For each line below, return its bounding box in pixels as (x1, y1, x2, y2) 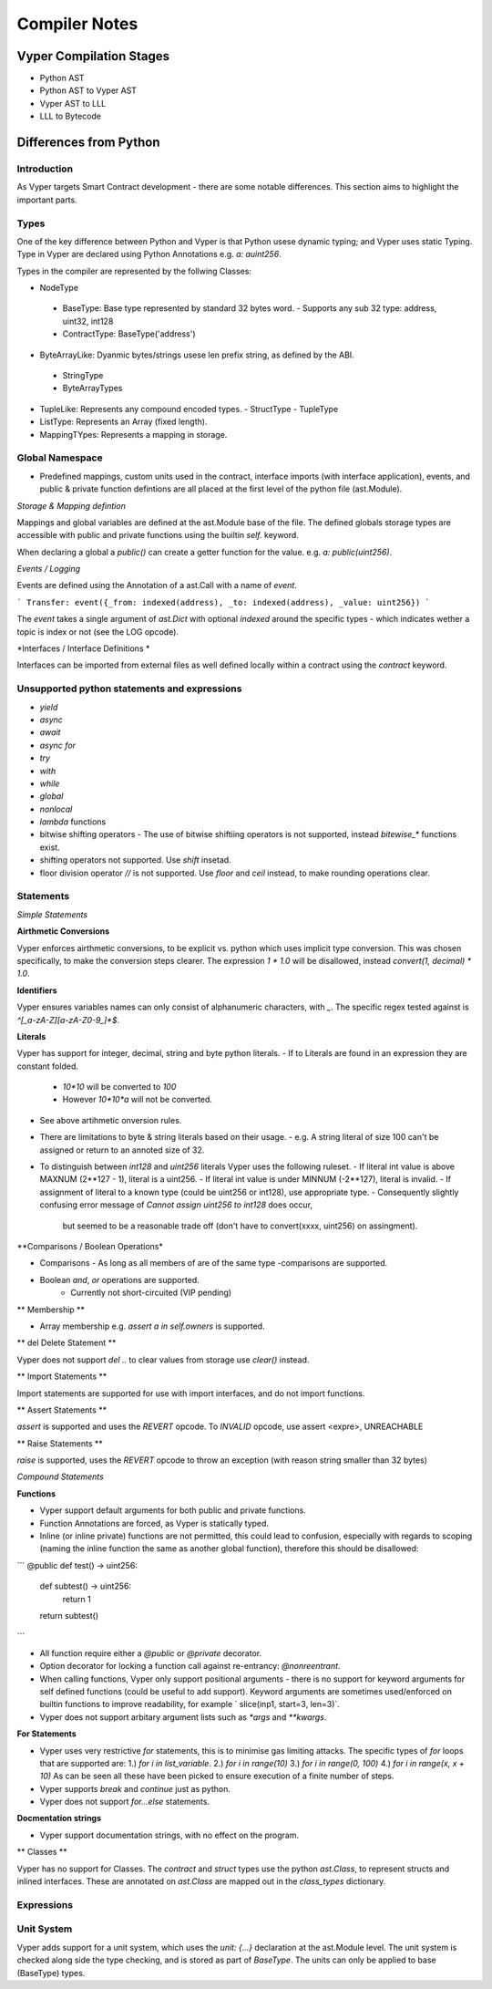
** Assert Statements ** (16, 1404, 108, 1415)
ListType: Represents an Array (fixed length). (39, 416, 208, 428)
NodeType (39, 283, 79, 294)
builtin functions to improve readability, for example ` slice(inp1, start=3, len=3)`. (39, 1699, 341, 1710)
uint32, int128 (62, 316, 114, 326)
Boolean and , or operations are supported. (39, 1274, 200, 1285)
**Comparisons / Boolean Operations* (16, 1241, 163, 1251)
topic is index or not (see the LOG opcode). (16, 626, 179, 637)
